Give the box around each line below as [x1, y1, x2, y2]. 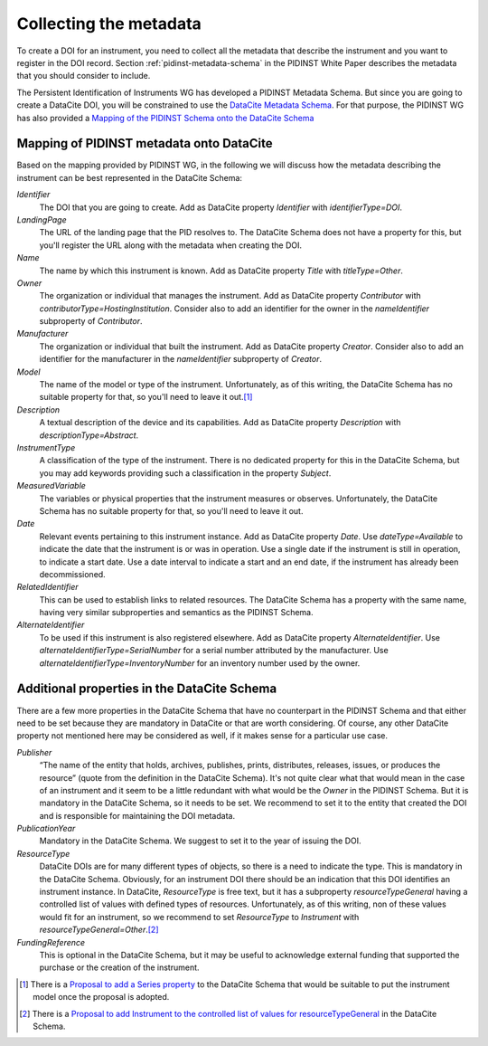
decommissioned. [39, 568, 106, 579]
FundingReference [16, 937, 86, 947]
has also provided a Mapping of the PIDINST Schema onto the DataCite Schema [16, 112, 314, 123]
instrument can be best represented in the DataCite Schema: [16, 172, 243, 183]
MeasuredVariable [16, 480, 86, 491]
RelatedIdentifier [16, 582, 79, 593]
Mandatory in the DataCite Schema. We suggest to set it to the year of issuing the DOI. [39, 835, 361, 846]
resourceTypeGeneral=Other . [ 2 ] [39, 924, 159, 936]
